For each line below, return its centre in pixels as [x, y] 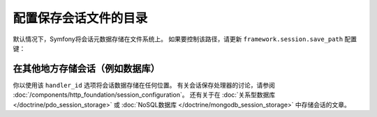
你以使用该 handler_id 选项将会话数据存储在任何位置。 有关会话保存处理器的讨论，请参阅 [144, 85]
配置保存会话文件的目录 [80, 18]
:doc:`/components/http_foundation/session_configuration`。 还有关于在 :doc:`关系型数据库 [144, 95]
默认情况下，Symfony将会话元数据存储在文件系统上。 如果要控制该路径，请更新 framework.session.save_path [178, 39]
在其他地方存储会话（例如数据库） [86, 69]
